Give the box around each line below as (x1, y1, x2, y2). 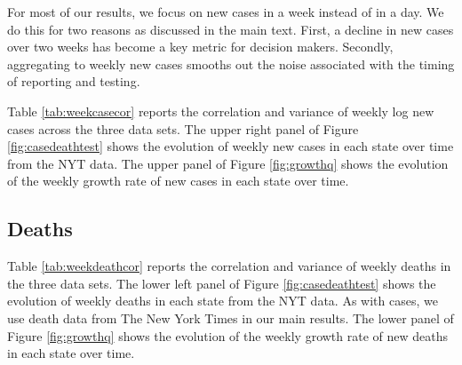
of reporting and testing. (7, 72, 140, 91)
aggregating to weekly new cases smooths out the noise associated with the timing (7, 54, 455, 73)
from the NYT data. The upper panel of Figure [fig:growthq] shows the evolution (7, 154, 449, 172)
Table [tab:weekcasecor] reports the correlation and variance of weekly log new (7, 101, 434, 120)
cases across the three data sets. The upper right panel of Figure (7, 119, 359, 138)
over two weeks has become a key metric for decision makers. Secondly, (7, 37, 394, 56)
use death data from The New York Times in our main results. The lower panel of (7, 308, 454, 327)
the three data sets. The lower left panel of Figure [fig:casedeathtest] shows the (7, 274, 436, 292)
